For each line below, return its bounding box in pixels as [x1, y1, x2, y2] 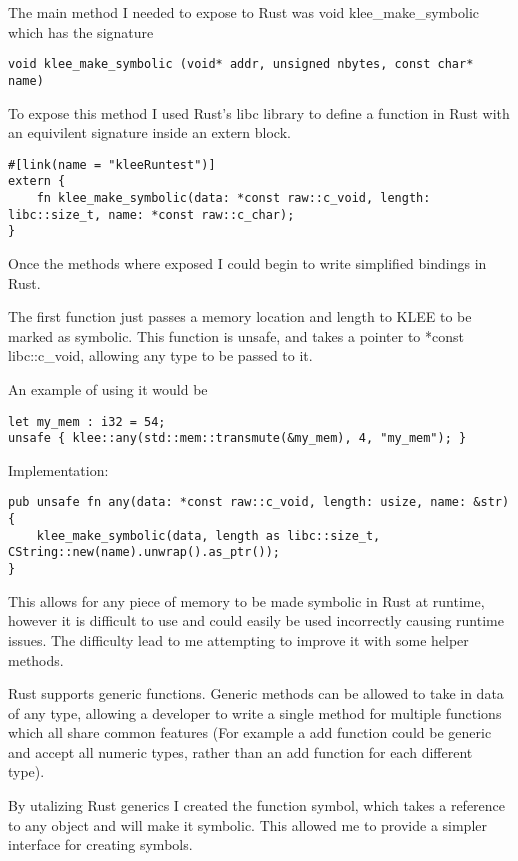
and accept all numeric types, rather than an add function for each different [8, 741, 473, 762]
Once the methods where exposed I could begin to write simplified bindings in [8, 252, 487, 273]
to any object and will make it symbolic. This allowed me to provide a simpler [8, 814, 487, 835]
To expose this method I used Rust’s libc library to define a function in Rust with [8, 102, 510, 123]
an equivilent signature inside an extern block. [8, 122, 291, 143]
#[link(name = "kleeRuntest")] [8, 157, 216, 172]
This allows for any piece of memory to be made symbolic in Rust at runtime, [8, 590, 485, 611]
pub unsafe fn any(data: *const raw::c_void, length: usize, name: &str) [8, 495, 510, 510]
